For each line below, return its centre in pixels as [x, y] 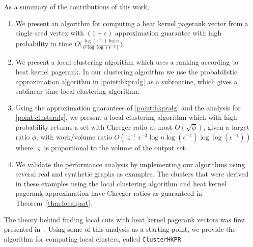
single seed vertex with [50, 33]
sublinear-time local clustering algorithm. [77, 91]
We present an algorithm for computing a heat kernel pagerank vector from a [132, 23]
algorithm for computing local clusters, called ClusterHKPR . [94, 238]
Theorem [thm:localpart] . [54, 202]
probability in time [44, 44]
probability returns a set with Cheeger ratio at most [94, 126]
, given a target [226, 126]
